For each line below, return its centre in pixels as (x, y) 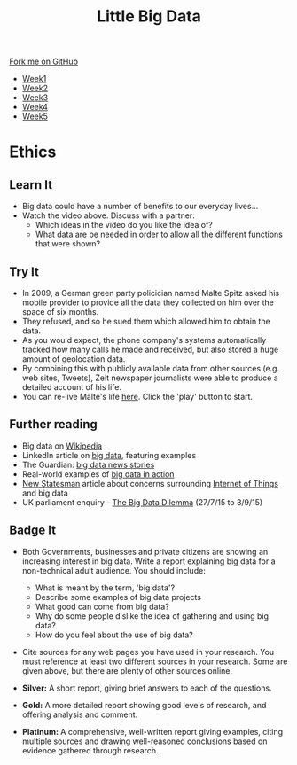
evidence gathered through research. (90, 750)
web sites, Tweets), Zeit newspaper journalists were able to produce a (150, 378)
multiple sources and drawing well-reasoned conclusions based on (145, 741)
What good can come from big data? (102, 606)
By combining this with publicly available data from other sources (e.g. (151, 368)
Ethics (33, 152)
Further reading (53, 424)
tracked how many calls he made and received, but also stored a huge (150, 349)
